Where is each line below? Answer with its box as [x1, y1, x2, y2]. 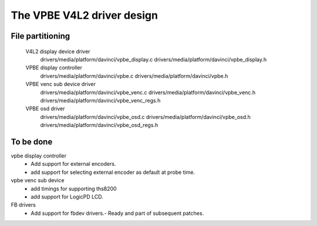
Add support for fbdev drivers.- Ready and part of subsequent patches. [31, 210, 204, 217]
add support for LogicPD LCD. [31, 193, 104, 200]
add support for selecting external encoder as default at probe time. [31, 169, 195, 176]
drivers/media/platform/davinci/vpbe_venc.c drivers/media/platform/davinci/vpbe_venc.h [40, 88, 255, 96]
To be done [11, 136, 53, 146]
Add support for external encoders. [31, 160, 116, 167]
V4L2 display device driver [25, 47, 90, 55]
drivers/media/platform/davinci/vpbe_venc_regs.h [40, 97, 161, 104]
